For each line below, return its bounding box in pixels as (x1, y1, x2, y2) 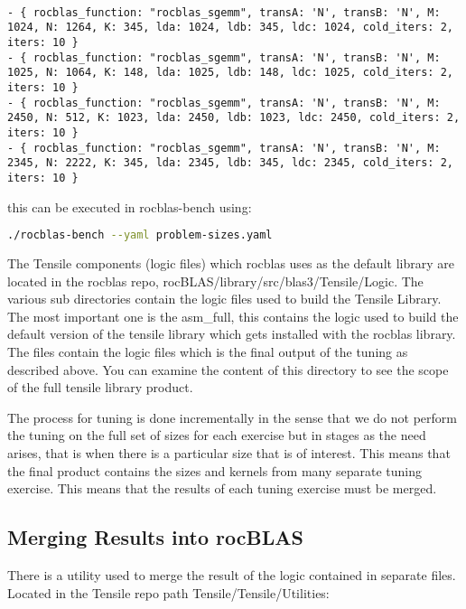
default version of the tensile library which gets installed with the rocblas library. (7, 324, 456, 343)
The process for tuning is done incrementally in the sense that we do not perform (7, 408, 457, 426)
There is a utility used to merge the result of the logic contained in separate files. (7, 565, 456, 584)
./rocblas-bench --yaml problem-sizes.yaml (7, 229, 273, 242)
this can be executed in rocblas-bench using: (7, 197, 252, 216)
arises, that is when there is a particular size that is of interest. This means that (7, 443, 451, 462)
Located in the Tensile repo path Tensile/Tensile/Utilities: (7, 583, 330, 602)
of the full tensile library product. (7, 378, 193, 397)
